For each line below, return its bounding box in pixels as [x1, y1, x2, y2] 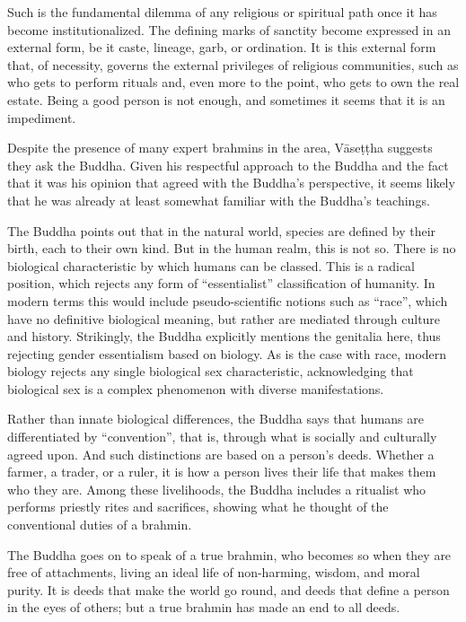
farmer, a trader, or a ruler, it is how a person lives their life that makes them [7, 462, 436, 481]
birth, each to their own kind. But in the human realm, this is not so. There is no [7, 239, 456, 258]
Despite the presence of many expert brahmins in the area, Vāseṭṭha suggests [7, 138, 433, 157]
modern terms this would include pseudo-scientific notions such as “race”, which [7, 291, 448, 310]
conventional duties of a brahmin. [7, 515, 192, 534]
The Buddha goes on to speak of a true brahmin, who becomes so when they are [7, 545, 452, 564]
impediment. [7, 108, 76, 127]
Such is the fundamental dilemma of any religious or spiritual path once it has [7, 3, 437, 21]
